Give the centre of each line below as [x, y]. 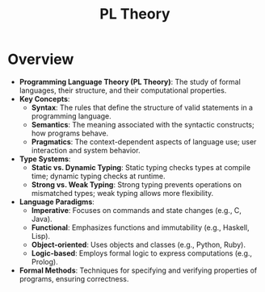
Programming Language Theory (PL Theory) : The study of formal [130, 81]
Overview [41, 59]
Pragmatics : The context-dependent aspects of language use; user [144, 141]
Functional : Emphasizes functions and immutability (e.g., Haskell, [140, 227]
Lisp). [40, 236]
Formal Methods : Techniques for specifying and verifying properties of [138, 270]
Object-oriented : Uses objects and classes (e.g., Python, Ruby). [138, 244]
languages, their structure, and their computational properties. [123, 90]
